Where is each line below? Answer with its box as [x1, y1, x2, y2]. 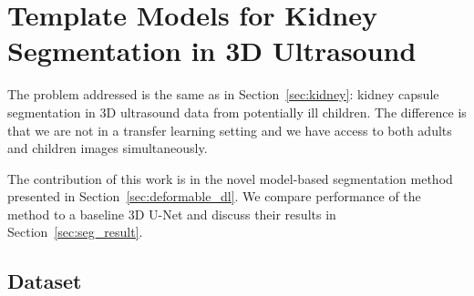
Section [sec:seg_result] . [7, 222, 143, 241]
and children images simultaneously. [7, 138, 208, 158]
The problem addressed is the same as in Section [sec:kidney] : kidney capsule [7, 85, 439, 104]
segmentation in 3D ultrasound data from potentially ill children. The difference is [7, 102, 467, 121]
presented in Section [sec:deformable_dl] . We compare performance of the [7, 187, 421, 206]
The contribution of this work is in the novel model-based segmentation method [7, 168, 453, 188]
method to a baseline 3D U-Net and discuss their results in [7, 204, 336, 223]
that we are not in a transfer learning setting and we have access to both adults [7, 120, 452, 139]
